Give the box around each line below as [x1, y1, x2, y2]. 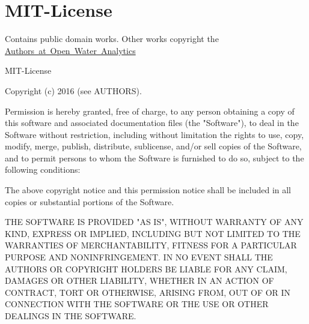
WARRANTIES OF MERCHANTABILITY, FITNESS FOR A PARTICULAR [5, 239, 297, 251]
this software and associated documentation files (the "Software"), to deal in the [5, 116, 299, 129]
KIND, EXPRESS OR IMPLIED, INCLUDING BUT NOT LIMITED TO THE [5, 227, 301, 239]
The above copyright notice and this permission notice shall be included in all [5, 184, 292, 196]
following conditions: [5, 163, 81, 176]
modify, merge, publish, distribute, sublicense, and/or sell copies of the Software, [5, 140, 302, 152]
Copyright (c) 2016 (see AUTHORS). [5, 84, 142, 97]
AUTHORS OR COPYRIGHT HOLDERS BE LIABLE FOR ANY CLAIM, [5, 262, 287, 275]
